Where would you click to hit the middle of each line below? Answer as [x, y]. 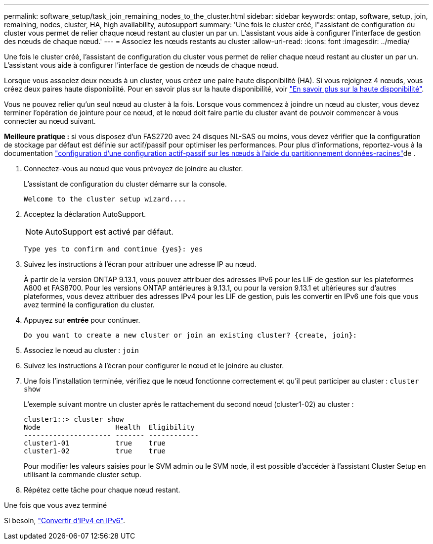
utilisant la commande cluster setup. [83, 474]
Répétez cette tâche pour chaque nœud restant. [102, 490]
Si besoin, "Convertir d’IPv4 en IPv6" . [65, 520]
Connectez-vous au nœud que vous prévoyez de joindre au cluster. [133, 169]
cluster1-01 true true [95, 443]
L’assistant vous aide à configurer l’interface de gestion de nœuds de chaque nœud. [141, 65]
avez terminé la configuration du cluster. [89, 305]
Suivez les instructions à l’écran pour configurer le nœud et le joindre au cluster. [154, 366]
